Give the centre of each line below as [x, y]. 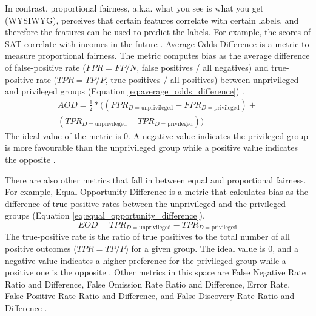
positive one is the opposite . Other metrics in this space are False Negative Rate [156, 272]
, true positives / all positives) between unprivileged [202, 79]
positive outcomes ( [41, 249]
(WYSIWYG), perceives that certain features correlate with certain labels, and [152, 20]
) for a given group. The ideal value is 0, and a [212, 249]
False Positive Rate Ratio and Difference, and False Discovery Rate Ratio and [150, 296]
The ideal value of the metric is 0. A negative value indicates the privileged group [156, 135]
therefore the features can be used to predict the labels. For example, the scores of [158, 32]
